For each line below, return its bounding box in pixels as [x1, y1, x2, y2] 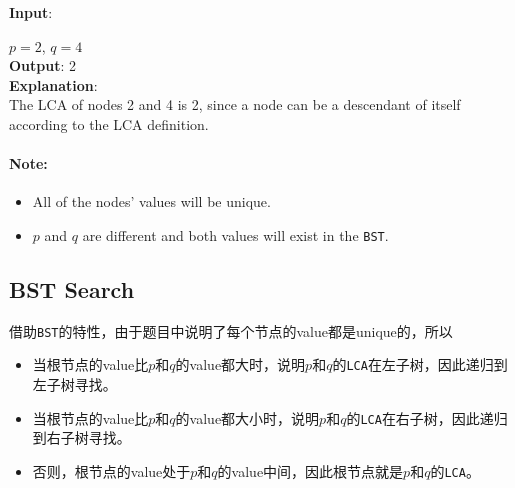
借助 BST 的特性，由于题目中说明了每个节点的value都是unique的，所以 [9, 320, 453, 341]
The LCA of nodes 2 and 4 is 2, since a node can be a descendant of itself [9, 94, 461, 115]
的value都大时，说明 [175, 354, 306, 375]
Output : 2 [9, 55, 77, 76]
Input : [9, 2, 53, 22]
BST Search [9, 274, 135, 304]
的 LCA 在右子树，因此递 [346, 407, 494, 428]
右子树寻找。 [46, 427, 131, 448]
